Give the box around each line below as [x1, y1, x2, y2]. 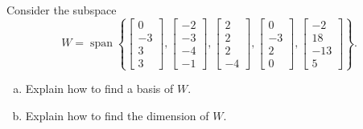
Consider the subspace [6, 2, 117, 18]
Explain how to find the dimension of [25, 107, 209, 123]
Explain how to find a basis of [25, 80, 174, 97]
